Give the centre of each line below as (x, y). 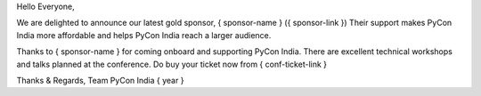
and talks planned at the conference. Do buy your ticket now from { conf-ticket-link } (172, 64)
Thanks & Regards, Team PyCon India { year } (100, 80)
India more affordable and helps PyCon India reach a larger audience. (144, 35)
